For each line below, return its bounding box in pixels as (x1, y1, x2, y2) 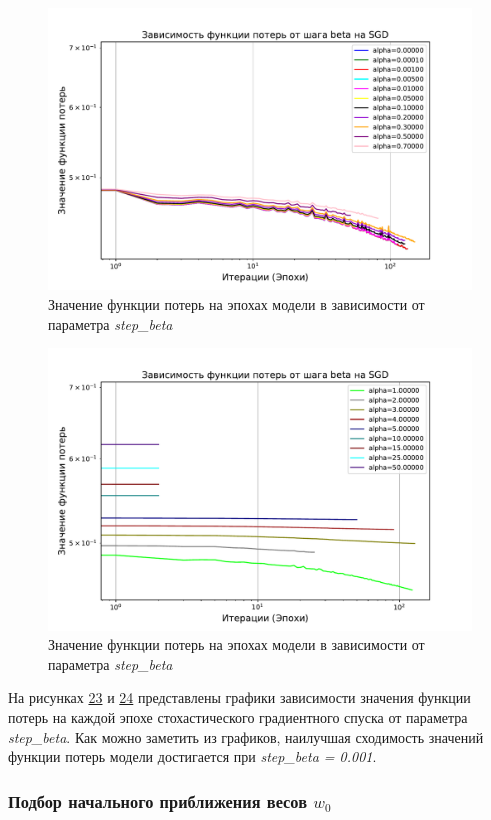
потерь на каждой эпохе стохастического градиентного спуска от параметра (8, 706, 468, 727)
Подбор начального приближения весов (8, 788, 307, 813)
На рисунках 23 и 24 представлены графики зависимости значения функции (8, 687, 471, 708)
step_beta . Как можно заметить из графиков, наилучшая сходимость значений (8, 726, 484, 747)
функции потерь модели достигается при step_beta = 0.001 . (8, 746, 377, 767)
